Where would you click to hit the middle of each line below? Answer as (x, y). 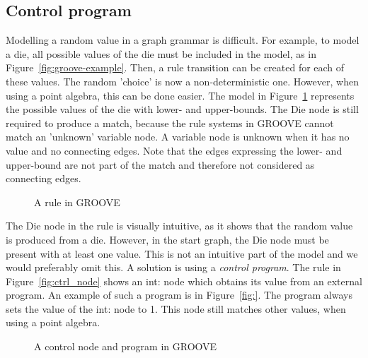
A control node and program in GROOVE (126, 346)
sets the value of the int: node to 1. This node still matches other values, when (176, 308)
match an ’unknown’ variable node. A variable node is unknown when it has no (178, 137)
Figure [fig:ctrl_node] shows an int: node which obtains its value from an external (184, 281)
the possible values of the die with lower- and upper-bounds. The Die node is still (182, 109)
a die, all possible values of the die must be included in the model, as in (161, 53)
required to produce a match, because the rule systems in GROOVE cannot (170, 123)
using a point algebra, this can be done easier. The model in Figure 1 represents (180, 95)
